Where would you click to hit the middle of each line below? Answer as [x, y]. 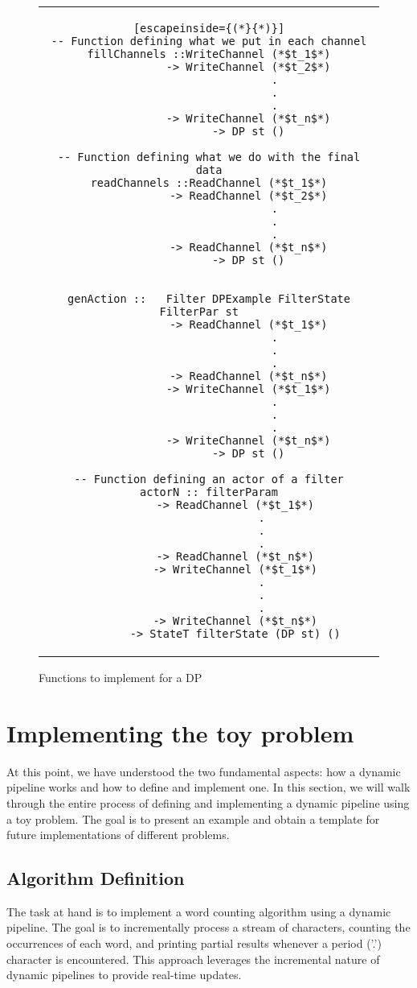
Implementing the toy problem [180, 732]
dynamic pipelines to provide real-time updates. [124, 975]
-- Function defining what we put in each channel [209, 41]
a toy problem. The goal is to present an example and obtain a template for [193, 819]
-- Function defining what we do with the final [209, 157]
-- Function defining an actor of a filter [209, 479]
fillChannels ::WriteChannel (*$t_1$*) [209, 54]
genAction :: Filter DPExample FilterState [209, 299]
